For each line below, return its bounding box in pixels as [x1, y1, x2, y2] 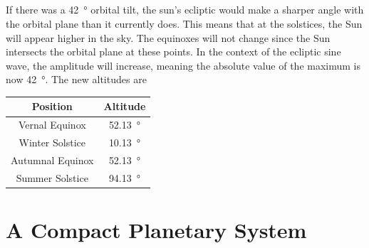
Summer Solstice [16, 170, 88, 185]
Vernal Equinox [18, 117, 86, 132]
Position [31, 99, 73, 114]
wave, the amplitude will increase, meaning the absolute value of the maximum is [6, 58, 361, 72]
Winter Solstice [19, 135, 85, 150]
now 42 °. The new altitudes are [6, 72, 147, 87]
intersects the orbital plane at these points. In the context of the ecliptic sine [6, 44, 341, 59]
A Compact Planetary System [6, 215, 307, 244]
